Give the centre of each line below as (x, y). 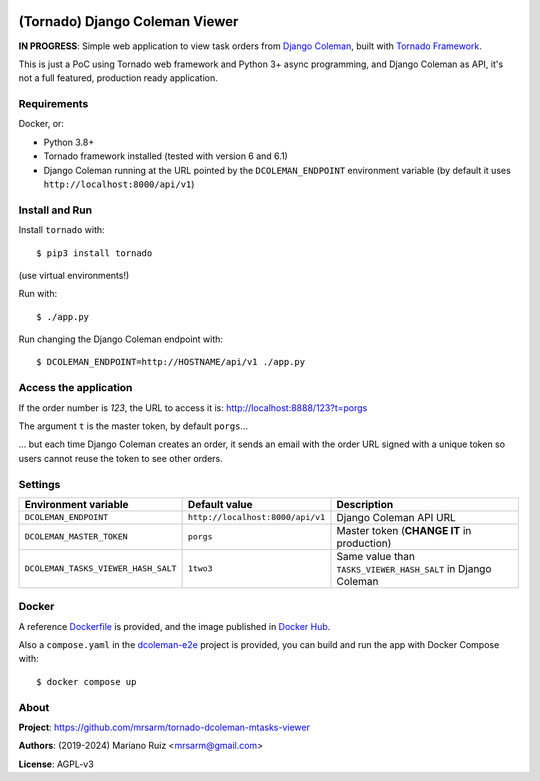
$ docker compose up (86, 681)
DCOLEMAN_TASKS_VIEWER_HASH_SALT (100, 568)
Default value (220, 504)
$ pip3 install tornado (94, 253)
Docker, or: (41, 124)
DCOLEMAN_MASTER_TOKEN (76, 536)
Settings (39, 484)
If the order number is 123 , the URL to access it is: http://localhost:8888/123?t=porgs (193, 407)
